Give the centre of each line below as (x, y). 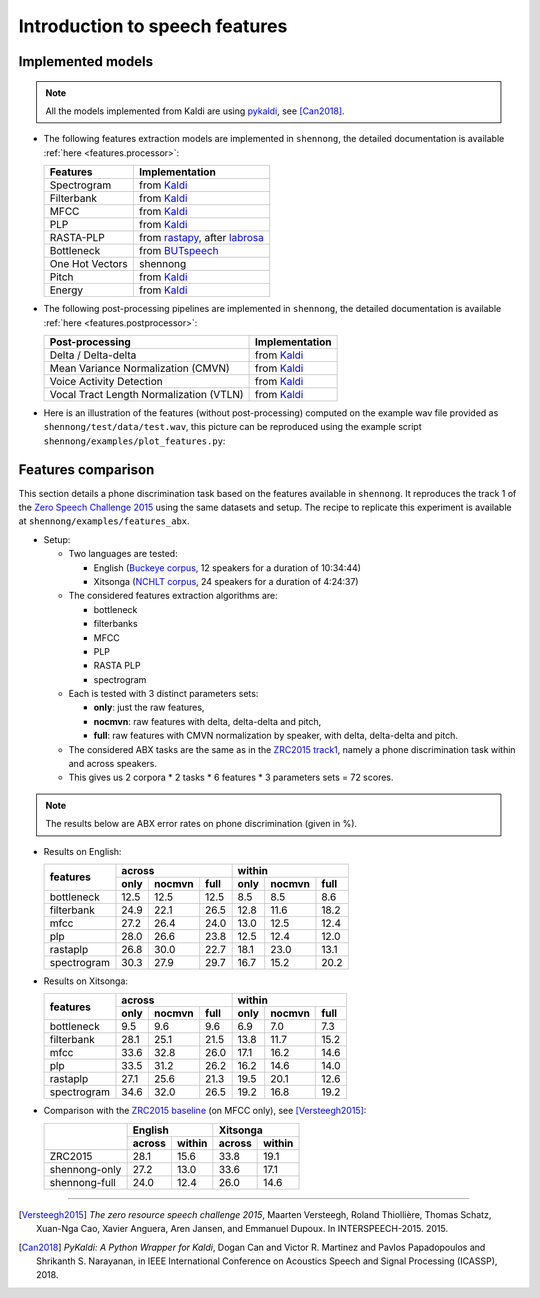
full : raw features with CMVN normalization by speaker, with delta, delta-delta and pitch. (276, 736)
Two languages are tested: (123, 554)
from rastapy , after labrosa (201, 238)
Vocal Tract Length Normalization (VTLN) (146, 394)
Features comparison (86, 469)
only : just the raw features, (149, 707)
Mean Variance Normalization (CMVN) (139, 368)
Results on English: (82, 851)
